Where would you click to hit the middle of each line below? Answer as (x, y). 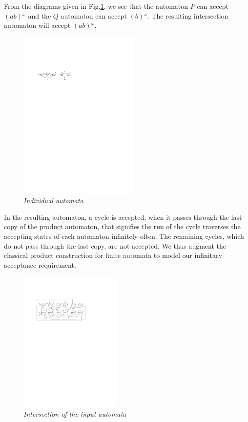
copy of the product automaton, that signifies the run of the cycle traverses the (122, 226)
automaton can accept (94, 15)
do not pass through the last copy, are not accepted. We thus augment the (115, 245)
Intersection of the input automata (75, 414)
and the (40, 15)
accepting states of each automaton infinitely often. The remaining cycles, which (124, 236)
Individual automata (53, 200)
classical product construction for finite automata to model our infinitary (113, 255)
